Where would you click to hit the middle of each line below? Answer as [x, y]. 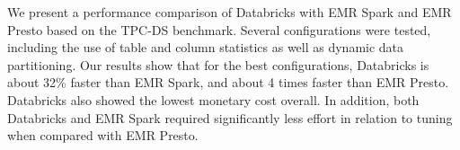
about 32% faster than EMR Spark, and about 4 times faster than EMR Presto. [228, 82]
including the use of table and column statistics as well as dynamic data [206, 47]
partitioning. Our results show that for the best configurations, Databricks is [218, 64]
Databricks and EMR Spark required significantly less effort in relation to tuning [230, 117]
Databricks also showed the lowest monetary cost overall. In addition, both [213, 99]
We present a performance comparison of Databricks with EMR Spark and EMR [230, 12]
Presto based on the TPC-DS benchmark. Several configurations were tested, [219, 29]
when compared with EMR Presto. [103, 135]
